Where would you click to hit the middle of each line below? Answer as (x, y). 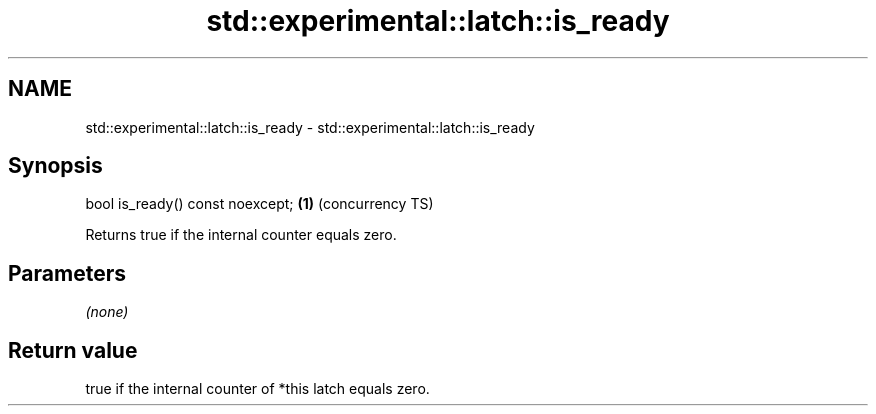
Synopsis (55, 166)
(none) (107, 312)
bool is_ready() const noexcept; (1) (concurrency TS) (259, 204)
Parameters (67, 273)
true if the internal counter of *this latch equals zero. (257, 389)
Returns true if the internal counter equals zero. (241, 235)
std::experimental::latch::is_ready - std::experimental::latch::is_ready (310, 127)
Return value (73, 350)
